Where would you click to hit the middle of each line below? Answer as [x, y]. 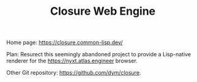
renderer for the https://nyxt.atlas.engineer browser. [72, 61]
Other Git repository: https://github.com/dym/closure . [74, 73]
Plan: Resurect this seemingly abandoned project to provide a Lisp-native [99, 54]
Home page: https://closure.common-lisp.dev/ [65, 43]
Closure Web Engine [103, 11]
